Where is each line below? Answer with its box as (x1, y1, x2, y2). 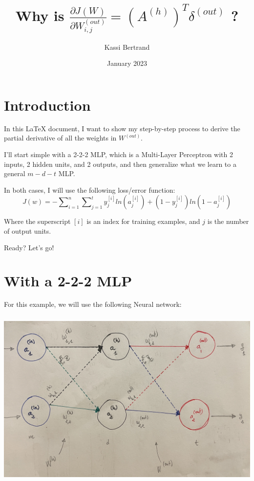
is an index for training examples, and (86, 216, 200, 226)
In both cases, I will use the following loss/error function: (4, 184, 175, 195)
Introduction (4, 95, 91, 115)
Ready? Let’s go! (4, 242, 54, 252)
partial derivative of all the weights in (4, 133, 117, 143)
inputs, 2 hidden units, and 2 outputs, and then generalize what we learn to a (4, 159, 236, 169)
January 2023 (107, 58, 147, 68)
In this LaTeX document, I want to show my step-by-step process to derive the (4, 123, 240, 133)
